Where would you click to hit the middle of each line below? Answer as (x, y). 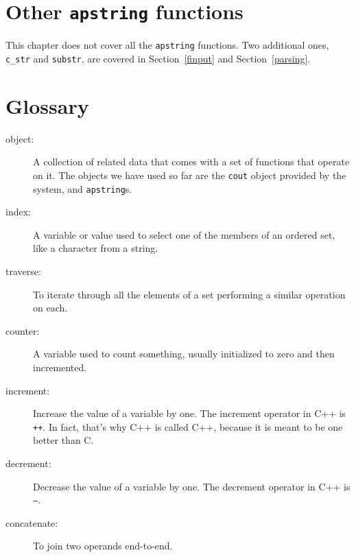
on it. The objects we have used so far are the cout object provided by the (190, 175)
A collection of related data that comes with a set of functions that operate (191, 162)
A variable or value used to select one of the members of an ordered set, (184, 234)
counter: (23, 330)
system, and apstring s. (83, 188)
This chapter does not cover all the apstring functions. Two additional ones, (167, 45)
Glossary (47, 105)
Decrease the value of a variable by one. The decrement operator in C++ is (192, 486)
